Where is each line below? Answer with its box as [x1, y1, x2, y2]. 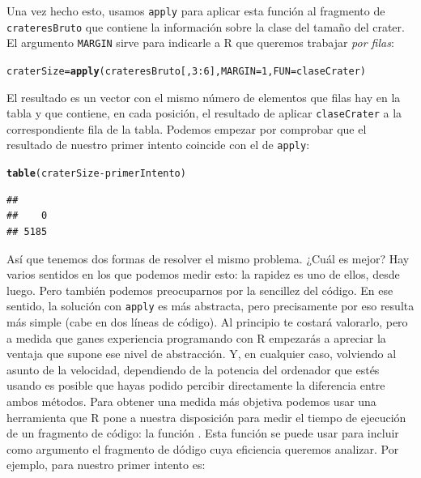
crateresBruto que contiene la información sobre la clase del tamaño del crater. [6, 18, 405, 35]
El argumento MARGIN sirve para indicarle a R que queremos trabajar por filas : [6, 34, 394, 51]
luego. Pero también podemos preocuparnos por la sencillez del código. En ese [6, 281, 393, 298]
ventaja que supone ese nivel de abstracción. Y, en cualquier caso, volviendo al [6, 345, 397, 362]
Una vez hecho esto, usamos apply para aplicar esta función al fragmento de [6, 2, 385, 19]
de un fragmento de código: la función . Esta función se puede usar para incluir [6, 425, 399, 442]
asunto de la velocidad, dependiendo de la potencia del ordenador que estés [6, 361, 380, 378]
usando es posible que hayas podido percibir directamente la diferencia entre [6, 377, 385, 394]
